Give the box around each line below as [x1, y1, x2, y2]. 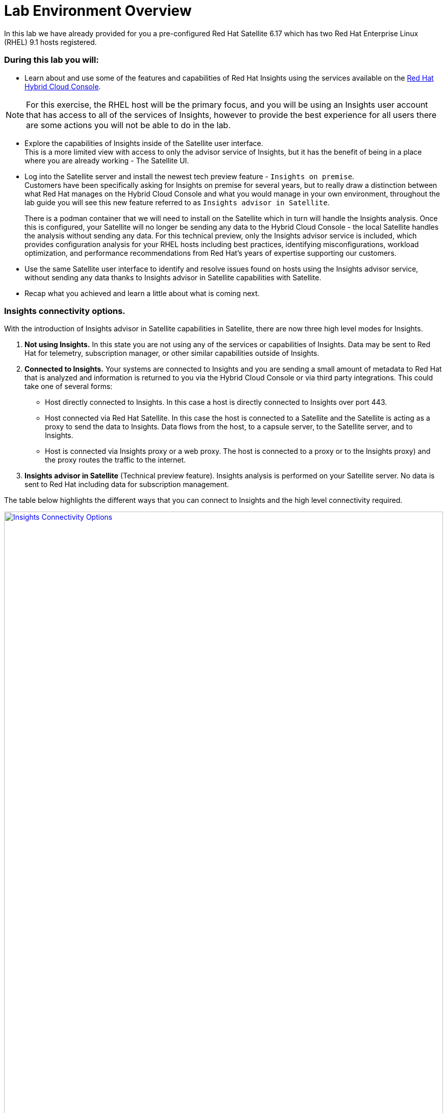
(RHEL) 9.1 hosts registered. [4, 37, 97, 46]
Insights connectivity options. [4, 305, 126, 316]
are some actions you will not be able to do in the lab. [26, 119, 231, 130]
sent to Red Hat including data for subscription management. [24, 480, 229, 489]
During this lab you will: [4, 55, 99, 65]
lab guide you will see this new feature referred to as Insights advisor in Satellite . [24, 198, 330, 207]
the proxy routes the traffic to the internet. [45, 455, 186, 465]
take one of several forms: [24, 382, 113, 391]
